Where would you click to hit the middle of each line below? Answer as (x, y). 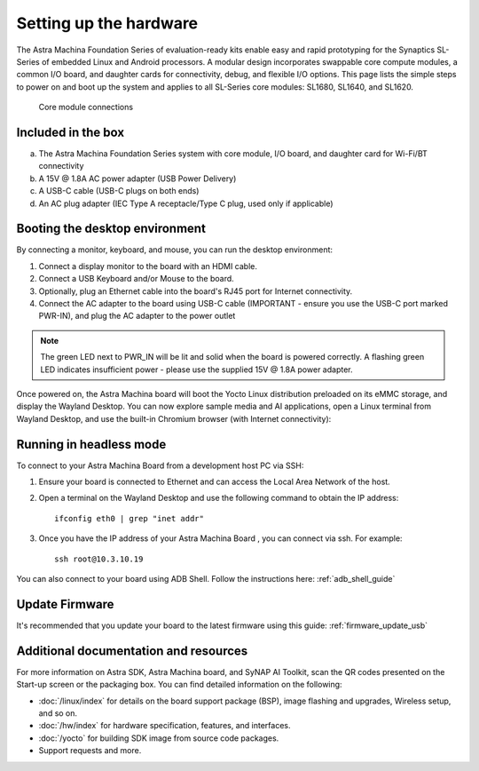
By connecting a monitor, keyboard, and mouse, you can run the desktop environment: (174, 250)
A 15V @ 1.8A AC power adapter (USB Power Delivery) (137, 179)
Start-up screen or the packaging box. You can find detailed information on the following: (179, 685)
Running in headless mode (91, 444)
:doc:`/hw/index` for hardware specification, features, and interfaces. (165, 726)
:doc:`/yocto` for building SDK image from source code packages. (159, 738)
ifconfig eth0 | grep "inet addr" (129, 518)
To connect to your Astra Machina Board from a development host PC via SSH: (160, 465)
